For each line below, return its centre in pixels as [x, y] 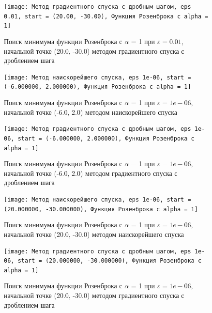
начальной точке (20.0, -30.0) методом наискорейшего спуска [94, 234]
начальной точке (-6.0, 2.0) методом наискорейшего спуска [91, 112]
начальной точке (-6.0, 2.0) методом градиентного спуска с [91, 173]
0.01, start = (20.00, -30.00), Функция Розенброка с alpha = [106, 16]
